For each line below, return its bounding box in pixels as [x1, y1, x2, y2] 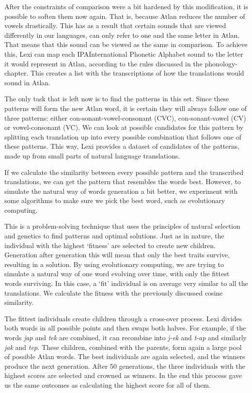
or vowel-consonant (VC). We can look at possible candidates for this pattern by [4, 122, 244, 132]
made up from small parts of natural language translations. [4, 150, 180, 160]
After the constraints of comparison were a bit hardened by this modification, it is [4, 1, 249, 11]
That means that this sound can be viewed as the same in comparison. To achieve [4, 39, 248, 49]
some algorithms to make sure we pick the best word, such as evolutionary [4, 195, 225, 205]
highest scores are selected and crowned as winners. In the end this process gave [4, 370, 242, 380]
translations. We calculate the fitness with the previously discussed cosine [4, 287, 223, 298]
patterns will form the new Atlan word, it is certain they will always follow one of [4, 103, 247, 113]
